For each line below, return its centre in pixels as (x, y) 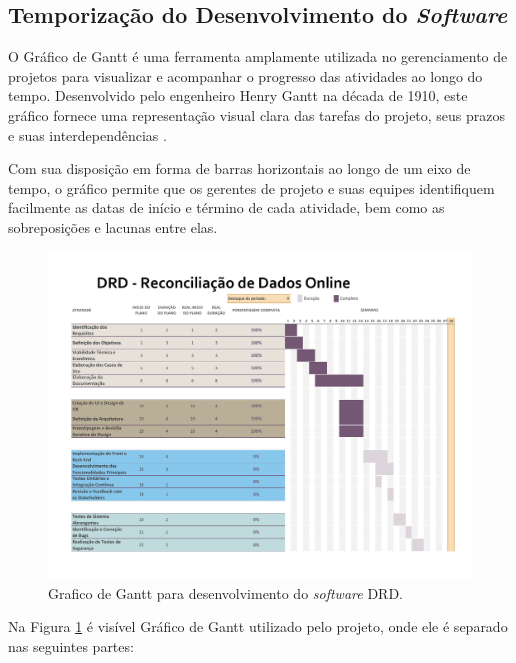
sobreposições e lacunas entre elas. (113, 226)
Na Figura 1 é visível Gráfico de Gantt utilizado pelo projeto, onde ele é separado (258, 626)
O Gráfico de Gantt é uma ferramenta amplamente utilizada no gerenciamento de (258, 56)
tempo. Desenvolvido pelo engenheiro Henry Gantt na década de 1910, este (238, 95)
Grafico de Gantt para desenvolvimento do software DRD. (225, 592)
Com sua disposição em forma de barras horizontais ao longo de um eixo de (239, 168)
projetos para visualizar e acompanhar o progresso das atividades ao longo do (245, 75)
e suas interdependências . (87, 134)
